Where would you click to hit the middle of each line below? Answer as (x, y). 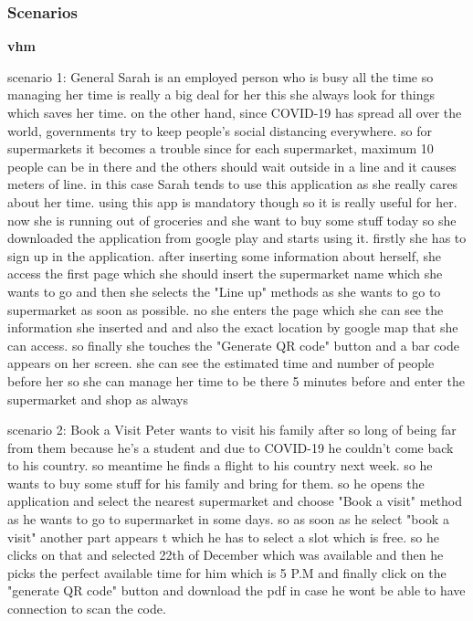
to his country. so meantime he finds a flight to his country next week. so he (220, 465)
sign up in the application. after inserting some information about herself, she (225, 255)
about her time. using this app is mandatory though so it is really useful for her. (232, 201)
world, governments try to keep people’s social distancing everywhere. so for (220, 130)
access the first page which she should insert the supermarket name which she (225, 274)
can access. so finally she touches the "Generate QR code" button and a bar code (233, 345)
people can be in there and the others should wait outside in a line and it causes (232, 166)
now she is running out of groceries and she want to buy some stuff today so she (232, 220)
